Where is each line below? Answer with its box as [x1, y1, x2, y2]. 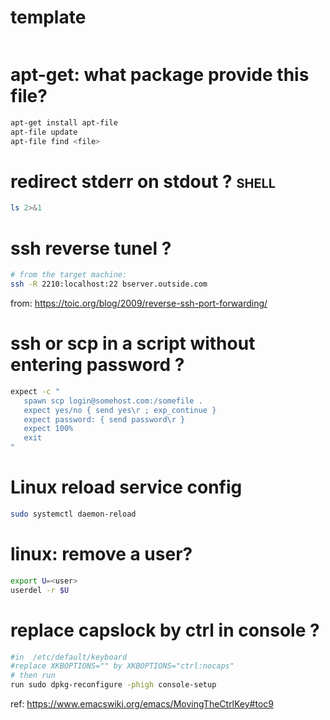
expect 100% [23, 424, 74, 434]
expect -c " [10, 386, 60, 396]
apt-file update [10, 127, 78, 137]
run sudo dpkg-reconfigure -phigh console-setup [10, 680, 217, 690]
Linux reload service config [10, 476, 243, 499]
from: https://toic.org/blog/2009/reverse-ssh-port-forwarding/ [10, 297, 268, 309]
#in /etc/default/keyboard [10, 652, 128, 662]
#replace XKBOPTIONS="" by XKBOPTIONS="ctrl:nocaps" [10, 661, 235, 671]
